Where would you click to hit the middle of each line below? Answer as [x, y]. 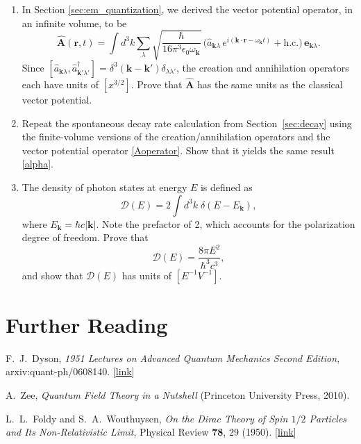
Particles [328, 418]
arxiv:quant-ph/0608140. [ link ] [70, 371]
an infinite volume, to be [74, 23]
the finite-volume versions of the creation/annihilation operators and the [176, 137]
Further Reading [87, 324]
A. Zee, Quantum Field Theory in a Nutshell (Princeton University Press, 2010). [178, 394]
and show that [52, 275]
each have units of [60, 84]
